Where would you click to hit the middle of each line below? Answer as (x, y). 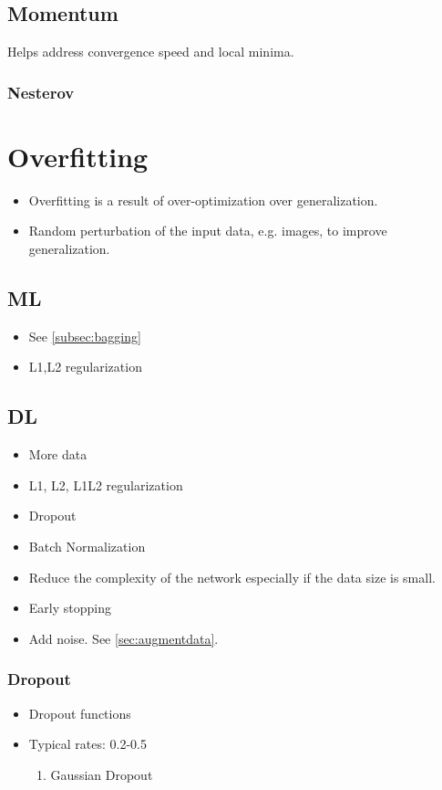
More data (58, 454)
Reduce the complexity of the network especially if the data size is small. (232, 577)
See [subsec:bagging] (85, 336)
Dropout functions (80, 713)
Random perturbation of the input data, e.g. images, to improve (208, 231)
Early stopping (70, 608)
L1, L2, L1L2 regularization (106, 485)
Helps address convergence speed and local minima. (151, 52)
